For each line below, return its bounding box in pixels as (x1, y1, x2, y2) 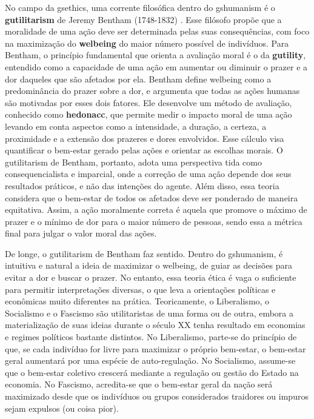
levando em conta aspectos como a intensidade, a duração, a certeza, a (5, 119, 267, 132)
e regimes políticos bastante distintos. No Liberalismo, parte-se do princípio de (5, 330, 297, 343)
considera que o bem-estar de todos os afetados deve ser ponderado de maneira (5, 191, 298, 204)
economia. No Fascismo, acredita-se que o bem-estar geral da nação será (5, 378, 273, 391)
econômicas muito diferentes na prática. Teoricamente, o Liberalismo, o (5, 295, 270, 307)
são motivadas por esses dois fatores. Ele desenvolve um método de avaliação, (5, 96, 292, 109)
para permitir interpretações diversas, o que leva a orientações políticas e (5, 283, 276, 295)
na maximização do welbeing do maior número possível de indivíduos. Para (5, 36, 289, 49)
